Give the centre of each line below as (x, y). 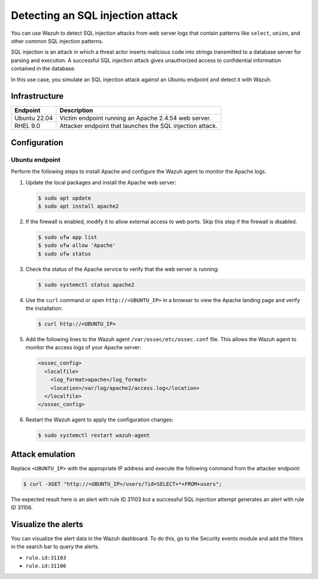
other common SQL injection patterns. (57, 41)
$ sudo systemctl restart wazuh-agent (94, 436)
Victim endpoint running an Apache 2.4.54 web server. (135, 118)
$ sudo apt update (64, 198)
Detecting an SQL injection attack (94, 15)
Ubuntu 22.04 (34, 118)
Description (77, 110)
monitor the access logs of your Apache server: (83, 348)
